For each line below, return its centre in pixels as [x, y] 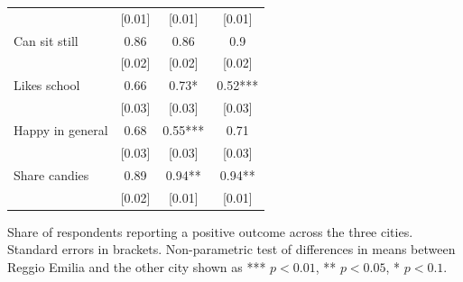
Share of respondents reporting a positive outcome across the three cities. [210, 231]
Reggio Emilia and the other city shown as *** [137, 266]
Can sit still [46, 40]
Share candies [51, 174]
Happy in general [61, 129]
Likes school [47, 85]
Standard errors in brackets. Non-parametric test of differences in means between [231, 249]
